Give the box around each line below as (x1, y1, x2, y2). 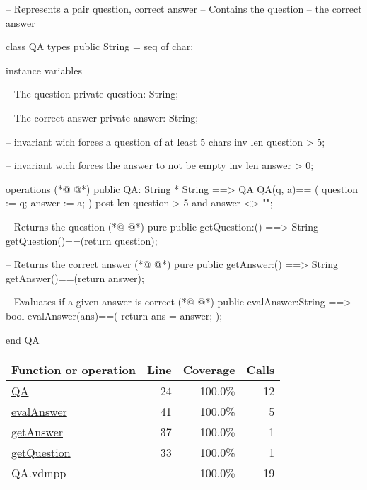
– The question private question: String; (6, 86, 179, 101)
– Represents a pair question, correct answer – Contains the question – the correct (6, 1, 362, 16)
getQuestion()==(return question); (6, 233, 158, 247)
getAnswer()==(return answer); (6, 270, 144, 285)
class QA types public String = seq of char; (6, 39, 194, 54)
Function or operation (11, 361, 136, 378)
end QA (6, 332, 40, 346)
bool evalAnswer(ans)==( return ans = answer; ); (6, 308, 223, 322)
